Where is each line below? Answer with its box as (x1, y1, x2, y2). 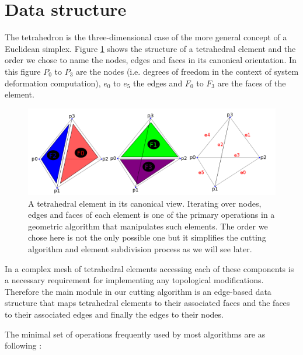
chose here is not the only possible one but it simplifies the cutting (28, 231, 266, 243)
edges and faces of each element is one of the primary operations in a (28, 208, 275, 221)
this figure (5, 65, 41, 77)
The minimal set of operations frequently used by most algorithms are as (5, 328, 266, 340)
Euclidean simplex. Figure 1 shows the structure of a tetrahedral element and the (5, 42, 296, 54)
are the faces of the (217, 76, 286, 89)
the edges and (133, 76, 183, 89)
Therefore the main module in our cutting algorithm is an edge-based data (5, 285, 271, 297)
